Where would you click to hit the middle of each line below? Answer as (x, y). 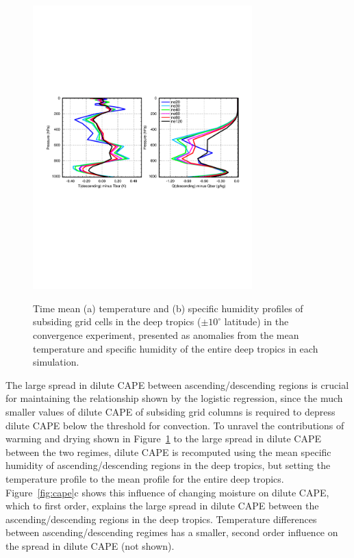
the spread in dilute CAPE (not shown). (90, 545)
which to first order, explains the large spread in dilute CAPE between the (162, 506)
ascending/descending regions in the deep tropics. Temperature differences (161, 519)
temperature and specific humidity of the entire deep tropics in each (176, 348)
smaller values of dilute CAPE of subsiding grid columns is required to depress (170, 411)
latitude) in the (256, 321)
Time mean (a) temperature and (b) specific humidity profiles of (168, 308)
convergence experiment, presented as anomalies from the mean (166, 335)
